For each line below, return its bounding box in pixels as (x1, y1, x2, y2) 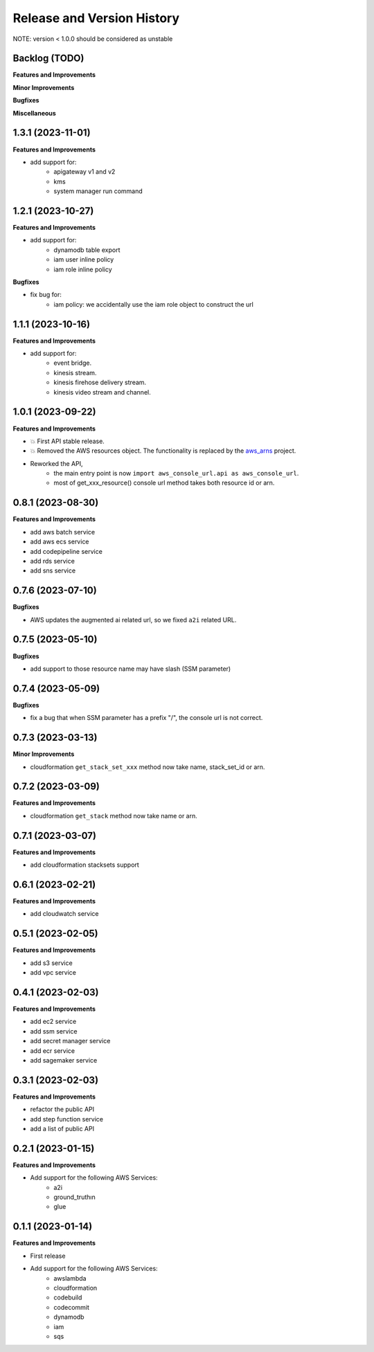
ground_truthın (53, 1193, 96, 1201)
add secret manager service (30, 1037, 111, 1045)
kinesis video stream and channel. (53, 388, 152, 396)
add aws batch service (30, 528, 96, 536)
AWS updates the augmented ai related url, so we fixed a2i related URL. (30, 615, 237, 624)
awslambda (53, 1274, 87, 1282)
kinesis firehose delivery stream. (53, 378, 147, 387)
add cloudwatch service (30, 910, 100, 918)
